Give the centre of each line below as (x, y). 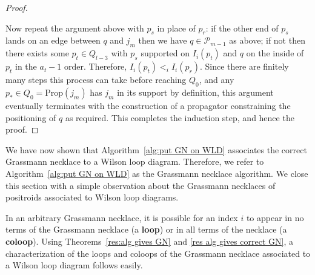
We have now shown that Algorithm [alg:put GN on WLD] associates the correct (156, 149)
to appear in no (275, 217)
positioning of (31, 117)
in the (26, 66)
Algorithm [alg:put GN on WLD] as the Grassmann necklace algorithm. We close (157, 173)
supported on (165, 53)
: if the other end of (242, 28)
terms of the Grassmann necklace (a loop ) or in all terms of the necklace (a (146, 229)
